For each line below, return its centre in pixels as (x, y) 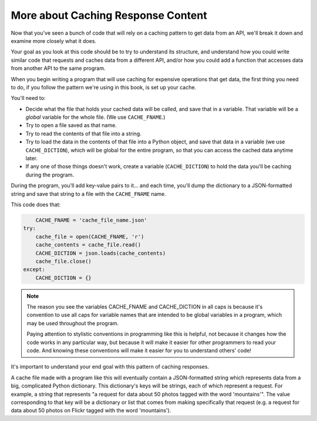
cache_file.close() (64, 261)
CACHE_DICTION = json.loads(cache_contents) (101, 253)
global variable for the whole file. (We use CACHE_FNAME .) (95, 117)
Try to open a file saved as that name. (71, 125)
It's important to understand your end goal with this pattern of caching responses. (110, 367)
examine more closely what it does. (54, 41)
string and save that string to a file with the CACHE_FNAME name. (89, 193)
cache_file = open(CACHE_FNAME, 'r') (90, 236)
